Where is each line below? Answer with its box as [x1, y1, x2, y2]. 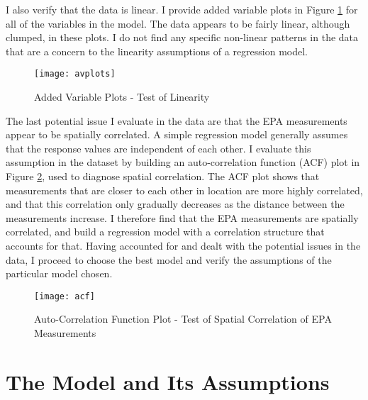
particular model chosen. [6, 266, 113, 281]
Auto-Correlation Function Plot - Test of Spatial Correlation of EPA [34, 311, 332, 326]
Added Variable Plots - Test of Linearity [34, 89, 210, 104]
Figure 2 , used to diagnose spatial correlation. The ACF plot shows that [6, 169, 320, 183]
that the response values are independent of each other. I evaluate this [6, 140, 311, 155]
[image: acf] [34, 291, 95, 301]
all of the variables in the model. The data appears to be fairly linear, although [6, 16, 350, 30]
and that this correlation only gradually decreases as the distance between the [6, 196, 345, 211]
